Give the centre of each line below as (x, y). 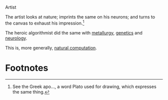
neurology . (16, 38)
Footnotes (27, 68)
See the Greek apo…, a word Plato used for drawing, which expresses (84, 86)
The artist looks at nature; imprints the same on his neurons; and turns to (80, 17)
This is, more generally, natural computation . (51, 47)
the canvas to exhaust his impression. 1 (45, 23)
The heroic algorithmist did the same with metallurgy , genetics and (74, 32)
